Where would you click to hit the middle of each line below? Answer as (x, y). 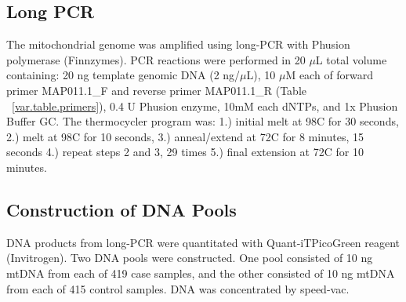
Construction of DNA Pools (121, 209)
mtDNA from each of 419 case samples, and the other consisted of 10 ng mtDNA (201, 273)
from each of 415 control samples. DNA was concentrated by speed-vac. (178, 288)
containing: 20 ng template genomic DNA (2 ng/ (123, 75)
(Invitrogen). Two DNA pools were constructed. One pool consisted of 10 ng (190, 258)
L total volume (351, 59)
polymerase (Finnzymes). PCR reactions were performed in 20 (156, 59)
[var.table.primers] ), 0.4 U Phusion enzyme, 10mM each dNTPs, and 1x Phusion (205, 106)
